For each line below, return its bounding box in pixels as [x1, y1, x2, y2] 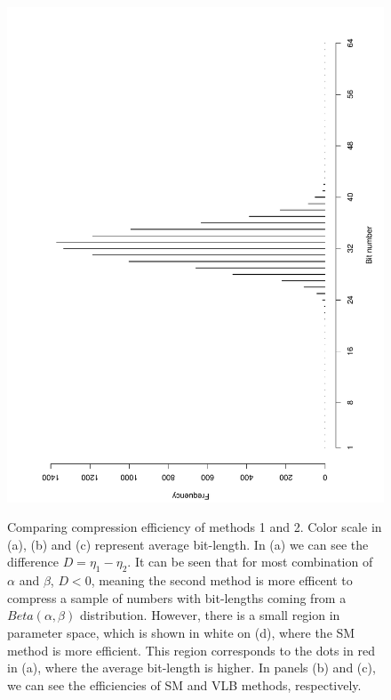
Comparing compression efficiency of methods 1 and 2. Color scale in [7, 518, 382, 536]
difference [7, 552, 59, 571]
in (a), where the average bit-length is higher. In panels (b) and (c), [7, 658, 376, 677]
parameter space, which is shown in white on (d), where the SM [7, 623, 355, 641]
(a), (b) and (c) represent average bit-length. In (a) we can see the [7, 535, 369, 553]
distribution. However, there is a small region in [79, 606, 340, 624]
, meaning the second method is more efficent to [91, 571, 353, 590]
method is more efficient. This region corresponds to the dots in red [7, 640, 375, 659]
